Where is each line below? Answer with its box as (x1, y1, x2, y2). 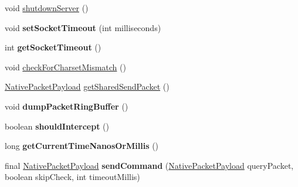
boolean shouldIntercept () (5, 120, 110, 132)
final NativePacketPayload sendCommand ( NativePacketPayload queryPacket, (5, 159, 294, 171)
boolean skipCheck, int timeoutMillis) (5, 171, 140, 183)
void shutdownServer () (5, 2, 89, 13)
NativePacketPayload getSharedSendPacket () (5, 80, 170, 93)
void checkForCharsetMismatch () (5, 60, 126, 73)
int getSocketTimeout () (5, 41, 101, 53)
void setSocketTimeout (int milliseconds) (5, 21, 161, 33)
